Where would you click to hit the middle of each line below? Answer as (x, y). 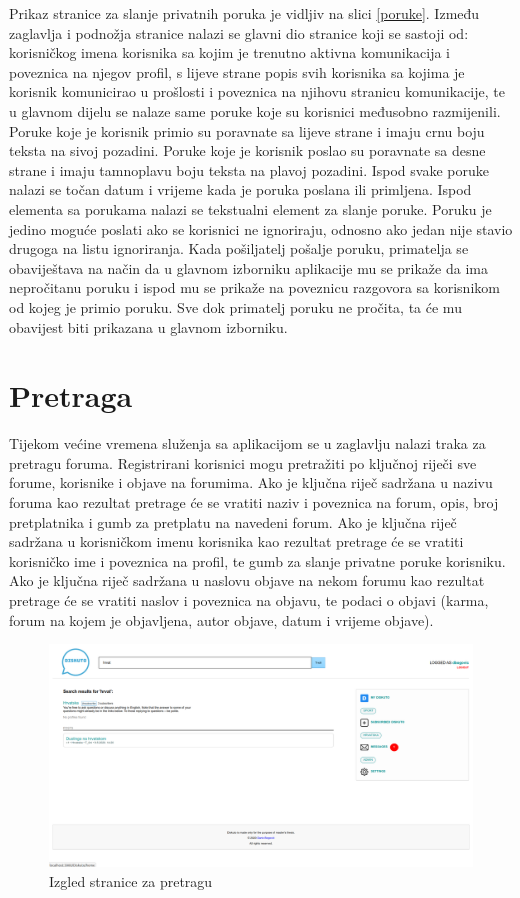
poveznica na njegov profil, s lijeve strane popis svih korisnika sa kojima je (237, 71)
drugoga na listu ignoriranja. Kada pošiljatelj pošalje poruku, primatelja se (239, 248)
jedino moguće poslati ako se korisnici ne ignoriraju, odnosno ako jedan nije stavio (261, 228)
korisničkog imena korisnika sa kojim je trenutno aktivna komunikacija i (229, 52)
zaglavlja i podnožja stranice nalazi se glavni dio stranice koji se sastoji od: (239, 32)
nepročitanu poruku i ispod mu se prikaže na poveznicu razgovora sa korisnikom (254, 287)
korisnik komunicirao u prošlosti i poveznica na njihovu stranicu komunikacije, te (257, 91)
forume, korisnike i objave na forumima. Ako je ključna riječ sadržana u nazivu (251, 482)
